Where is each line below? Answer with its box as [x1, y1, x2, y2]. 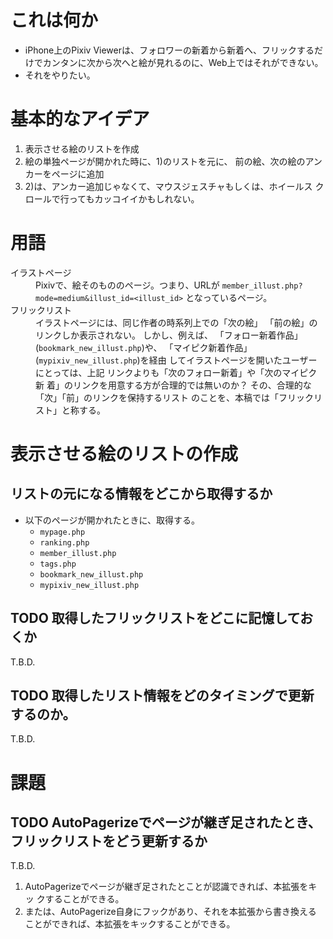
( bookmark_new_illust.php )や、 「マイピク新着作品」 [35, 341, 253, 353]
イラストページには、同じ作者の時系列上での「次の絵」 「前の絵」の [35, 316, 318, 328]
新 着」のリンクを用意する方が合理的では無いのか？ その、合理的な [35, 379, 312, 391]
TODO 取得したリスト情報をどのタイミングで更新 [10, 687, 315, 705]
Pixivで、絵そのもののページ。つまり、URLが [35, 279, 220, 291]
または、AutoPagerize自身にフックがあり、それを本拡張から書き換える [24, 906, 317, 918]
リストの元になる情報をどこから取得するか [10, 486, 273, 503]
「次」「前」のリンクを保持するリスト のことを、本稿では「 [35, 391, 279, 403]
